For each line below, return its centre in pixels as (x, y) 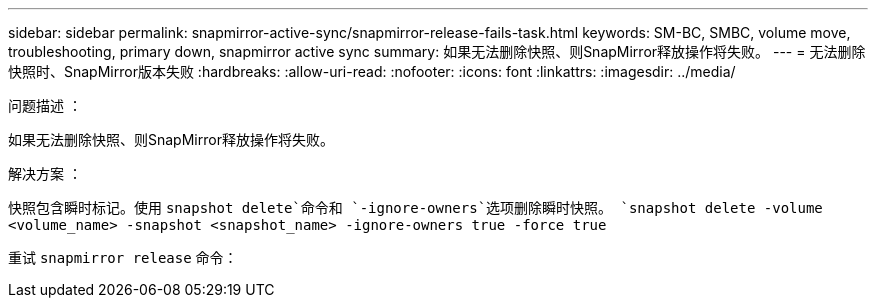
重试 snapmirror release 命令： (123, 257)
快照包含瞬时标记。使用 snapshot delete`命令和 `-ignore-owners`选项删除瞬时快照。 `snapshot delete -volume (415, 207)
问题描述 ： (45, 105)
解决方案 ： (45, 173)
